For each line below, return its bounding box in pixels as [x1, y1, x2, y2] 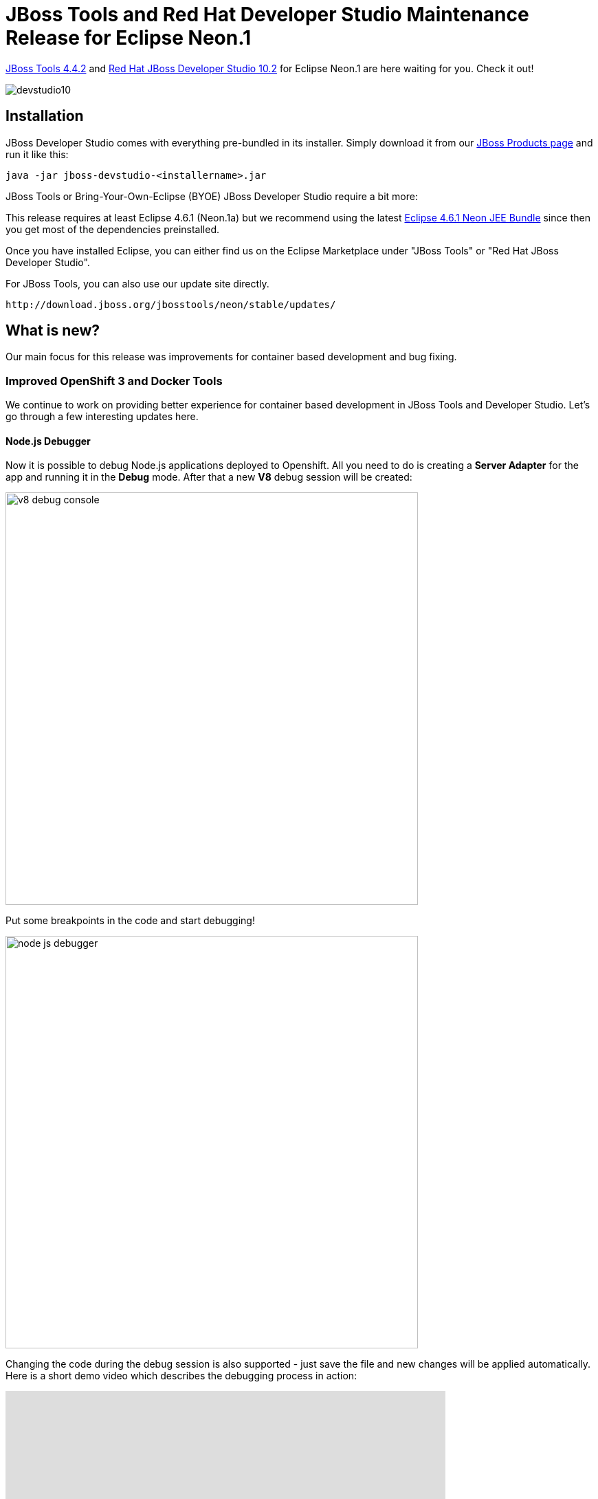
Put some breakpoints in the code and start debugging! [5, 915, 255, 927]
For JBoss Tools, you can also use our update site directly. [5, 277, 269, 289]
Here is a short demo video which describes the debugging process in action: [5, 1370, 357, 1382]
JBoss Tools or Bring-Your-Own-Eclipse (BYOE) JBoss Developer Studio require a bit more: [5, 190, 418, 202]
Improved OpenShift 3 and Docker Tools [5, 373, 223, 388]
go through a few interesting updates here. [5, 411, 199, 423]
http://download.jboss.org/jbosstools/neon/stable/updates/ [5, 298, 336, 310]
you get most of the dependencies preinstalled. [5, 223, 220, 235]
